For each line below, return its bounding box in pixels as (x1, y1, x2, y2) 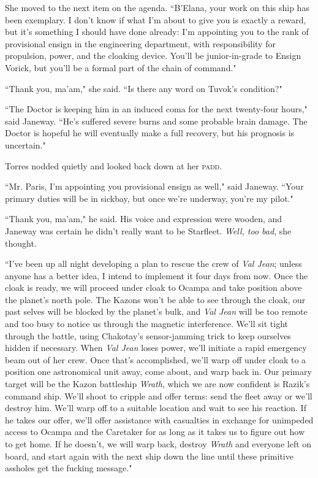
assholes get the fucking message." (5, 461, 132, 474)
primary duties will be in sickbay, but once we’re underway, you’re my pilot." (5, 191, 293, 204)
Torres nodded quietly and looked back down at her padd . (5, 159, 222, 172)
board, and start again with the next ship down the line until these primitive (5, 449, 293, 462)
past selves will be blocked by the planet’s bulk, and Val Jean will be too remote (5, 305, 308, 318)
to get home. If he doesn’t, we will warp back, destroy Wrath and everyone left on (5, 438, 312, 450)
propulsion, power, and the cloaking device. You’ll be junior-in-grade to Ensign (5, 49, 301, 62)
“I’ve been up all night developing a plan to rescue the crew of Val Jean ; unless (5, 257, 302, 270)
